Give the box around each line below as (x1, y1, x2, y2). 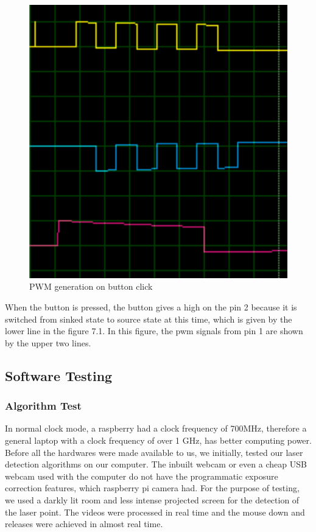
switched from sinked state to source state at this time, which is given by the (5, 312, 292, 325)
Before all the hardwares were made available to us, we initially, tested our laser (5, 446, 303, 458)
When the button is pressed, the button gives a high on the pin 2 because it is (5, 300, 297, 313)
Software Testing (5, 366, 113, 385)
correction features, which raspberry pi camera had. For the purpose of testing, (5, 481, 300, 494)
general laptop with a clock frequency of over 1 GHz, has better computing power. (5, 433, 312, 446)
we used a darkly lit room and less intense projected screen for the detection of (5, 493, 300, 506)
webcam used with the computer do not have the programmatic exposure (5, 469, 278, 482)
